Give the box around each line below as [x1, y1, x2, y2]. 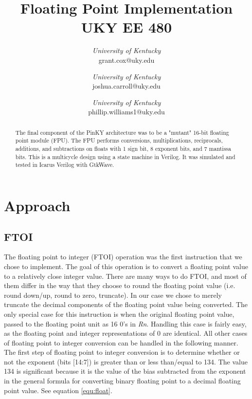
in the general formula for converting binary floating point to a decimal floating [4, 376, 241, 386]
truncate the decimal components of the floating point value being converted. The [4, 299, 248, 309]
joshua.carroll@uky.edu [92, 81, 161, 91]
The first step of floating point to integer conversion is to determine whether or [4, 347, 240, 357]
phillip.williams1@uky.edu [88, 107, 165, 117]
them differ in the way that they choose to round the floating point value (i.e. [4, 280, 235, 290]
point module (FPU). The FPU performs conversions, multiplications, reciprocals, [15, 136, 223, 145]
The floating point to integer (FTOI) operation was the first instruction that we [4, 252, 242, 262]
